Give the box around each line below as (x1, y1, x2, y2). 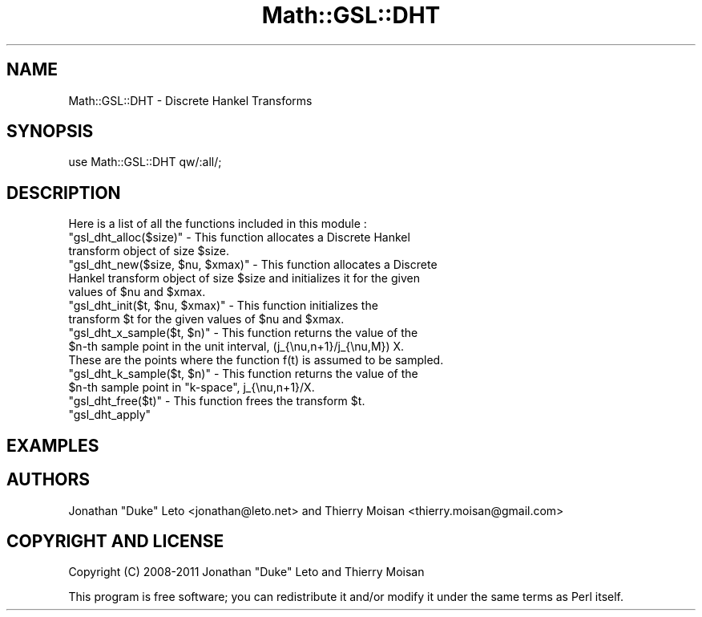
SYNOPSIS (6, 121, 94, 142)
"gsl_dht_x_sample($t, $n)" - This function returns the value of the (68, 326, 418, 340)
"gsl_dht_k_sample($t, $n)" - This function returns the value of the (68, 367, 418, 381)
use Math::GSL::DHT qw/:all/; (68, 155, 222, 169)
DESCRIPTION (6, 182, 121, 203)
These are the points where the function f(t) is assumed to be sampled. (68, 353, 444, 367)
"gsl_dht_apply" (68, 408, 151, 422)
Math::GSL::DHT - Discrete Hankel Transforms (68, 93, 313, 108)
